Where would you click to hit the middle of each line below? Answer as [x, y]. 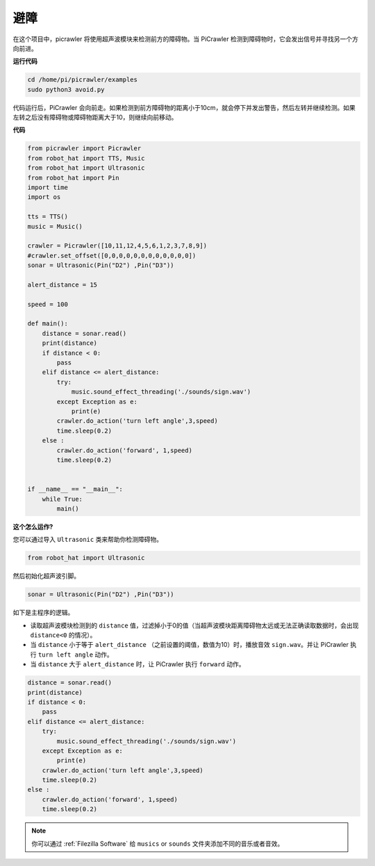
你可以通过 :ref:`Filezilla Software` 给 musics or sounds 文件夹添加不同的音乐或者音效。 [158, 843]
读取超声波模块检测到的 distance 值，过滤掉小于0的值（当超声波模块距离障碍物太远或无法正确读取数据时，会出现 [194, 625]
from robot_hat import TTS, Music [86, 158]
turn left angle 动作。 [76, 655]
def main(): [48, 324]
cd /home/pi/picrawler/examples [83, 80]
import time [48, 187]
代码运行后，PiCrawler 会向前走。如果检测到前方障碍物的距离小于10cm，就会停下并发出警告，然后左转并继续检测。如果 [184, 107]
